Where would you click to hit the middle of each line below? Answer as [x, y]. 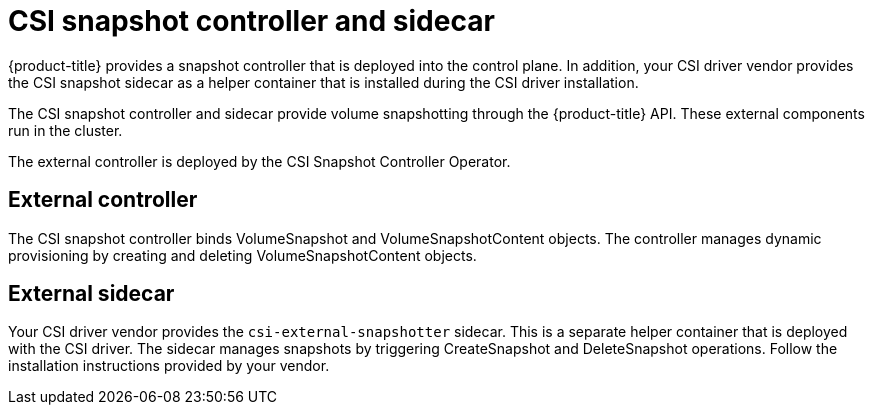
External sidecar [91, 294]
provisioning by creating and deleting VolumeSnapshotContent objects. [242, 255]
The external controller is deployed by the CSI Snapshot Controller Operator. [259, 161]
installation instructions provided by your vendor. [169, 366]
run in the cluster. [65, 130]
